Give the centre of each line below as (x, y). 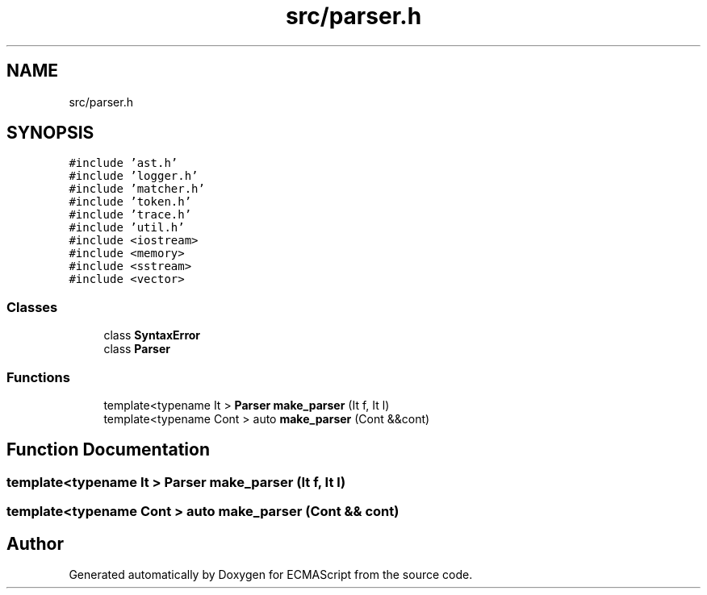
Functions (38, 377)
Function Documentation (108, 450)
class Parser (137, 349)
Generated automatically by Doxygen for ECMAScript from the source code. (271, 574)
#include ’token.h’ (130, 202)
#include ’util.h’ (127, 228)
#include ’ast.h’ (123, 163)
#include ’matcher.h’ (137, 189)
